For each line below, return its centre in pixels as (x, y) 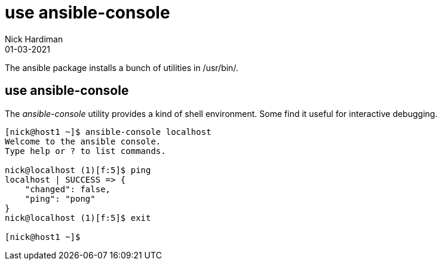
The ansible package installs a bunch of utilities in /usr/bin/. (122, 67)
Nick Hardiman (34, 39)
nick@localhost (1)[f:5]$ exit (78, 218)
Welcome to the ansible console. (83, 141)
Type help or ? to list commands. (85, 151)
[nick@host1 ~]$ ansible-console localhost (108, 132)
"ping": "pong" (60, 198)
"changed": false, (68, 189)
